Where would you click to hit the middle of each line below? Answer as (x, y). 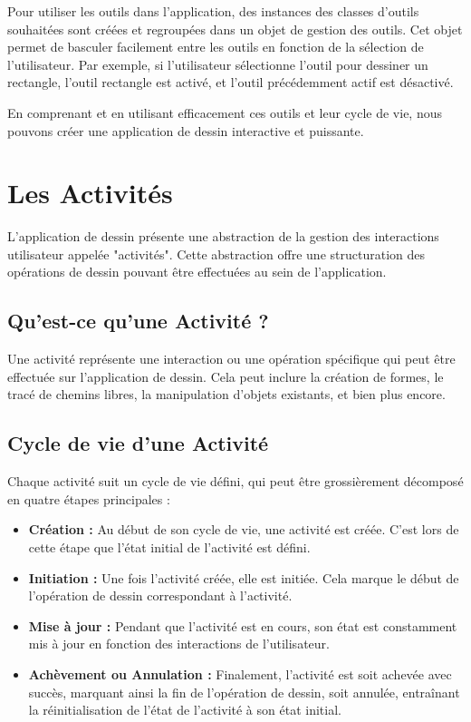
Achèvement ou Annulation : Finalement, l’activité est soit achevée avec (240, 674)
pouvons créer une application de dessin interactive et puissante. (186, 130)
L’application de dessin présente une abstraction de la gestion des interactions (223, 236)
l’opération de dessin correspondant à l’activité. (160, 595)
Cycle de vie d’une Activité (138, 443)
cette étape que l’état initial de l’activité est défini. (169, 547)
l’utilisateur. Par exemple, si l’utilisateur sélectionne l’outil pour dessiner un (218, 64)
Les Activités (90, 193)
